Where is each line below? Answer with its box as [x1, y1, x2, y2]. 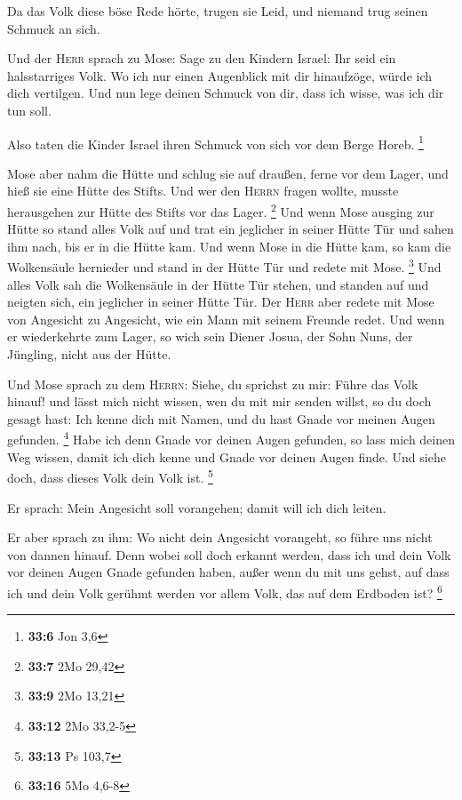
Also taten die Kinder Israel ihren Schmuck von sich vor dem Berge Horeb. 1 [7, 132, 424, 153]
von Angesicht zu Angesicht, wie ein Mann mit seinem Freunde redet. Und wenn [7, 309, 445, 328]
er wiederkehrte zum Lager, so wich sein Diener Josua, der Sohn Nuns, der [7, 327, 413, 346]
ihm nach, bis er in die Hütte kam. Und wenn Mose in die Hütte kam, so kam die [7, 236, 451, 255]
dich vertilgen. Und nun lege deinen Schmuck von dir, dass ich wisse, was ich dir [7, 84, 444, 102]
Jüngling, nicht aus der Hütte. [7, 345, 171, 364]
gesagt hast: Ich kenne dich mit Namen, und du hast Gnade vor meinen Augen [7, 409, 435, 428]
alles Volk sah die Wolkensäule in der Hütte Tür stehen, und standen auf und [7, 275, 429, 293]
